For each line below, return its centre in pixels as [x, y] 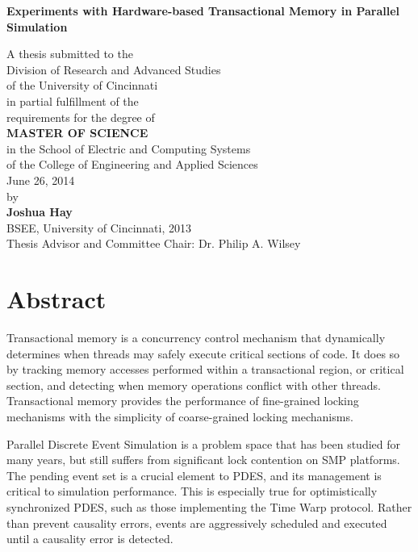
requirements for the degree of [81, 117]
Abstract [56, 299]
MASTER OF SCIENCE [77, 133]
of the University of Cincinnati [82, 85]
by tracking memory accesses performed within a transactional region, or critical [205, 369]
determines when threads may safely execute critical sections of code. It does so [203, 353]
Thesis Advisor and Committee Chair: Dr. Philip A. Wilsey [154, 243]
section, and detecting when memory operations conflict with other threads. [194, 385]
